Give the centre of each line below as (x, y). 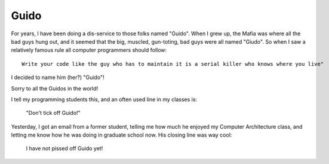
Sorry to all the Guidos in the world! (55, 88)
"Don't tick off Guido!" (53, 113)
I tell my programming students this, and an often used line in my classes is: (104, 99)
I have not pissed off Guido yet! (64, 148)
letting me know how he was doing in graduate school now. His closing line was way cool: (122, 135)
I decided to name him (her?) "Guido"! (58, 77)
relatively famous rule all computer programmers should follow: (89, 50)
